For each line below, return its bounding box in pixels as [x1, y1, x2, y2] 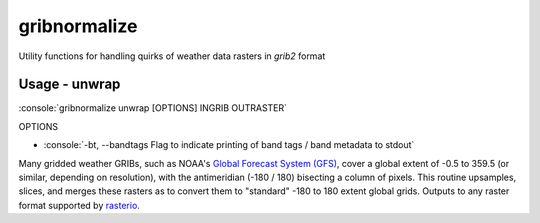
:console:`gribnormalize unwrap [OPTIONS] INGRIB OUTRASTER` [18, 102, 288, 114]
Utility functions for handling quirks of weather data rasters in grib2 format [18, 50, 326, 62]
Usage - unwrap [18, 76, 121, 93]
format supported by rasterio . [18, 199, 140, 211]
